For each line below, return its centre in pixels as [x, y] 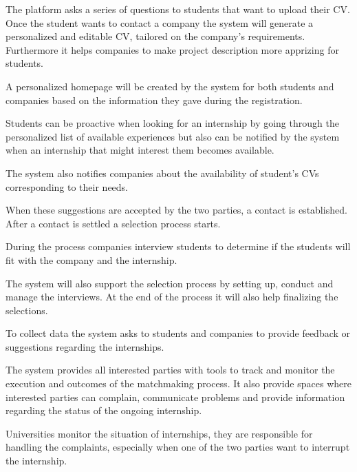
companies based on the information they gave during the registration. [154, 100]
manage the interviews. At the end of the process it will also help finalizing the [172, 297]
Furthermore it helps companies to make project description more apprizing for [172, 49]
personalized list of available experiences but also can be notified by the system [173, 136]
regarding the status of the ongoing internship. [104, 410]
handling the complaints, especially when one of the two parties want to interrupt [178, 447]
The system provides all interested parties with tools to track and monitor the [170, 370]
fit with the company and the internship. [91, 259]
